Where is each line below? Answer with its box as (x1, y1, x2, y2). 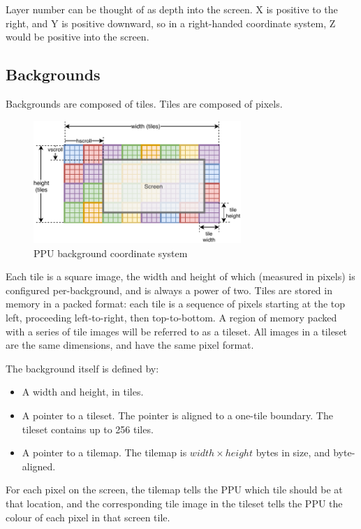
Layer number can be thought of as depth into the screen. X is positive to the (6, 2, 338, 16)
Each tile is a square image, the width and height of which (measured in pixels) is (6, 269, 355, 284)
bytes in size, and (256, 445, 330, 460)
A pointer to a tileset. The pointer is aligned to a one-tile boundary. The (22, 408, 333, 423)
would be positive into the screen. (6, 29, 149, 44)
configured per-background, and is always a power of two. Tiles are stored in (6, 282, 332, 297)
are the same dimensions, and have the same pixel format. (6, 338, 254, 352)
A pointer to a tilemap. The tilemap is (22, 445, 187, 460)
